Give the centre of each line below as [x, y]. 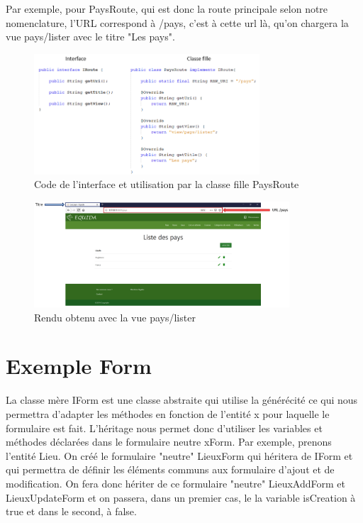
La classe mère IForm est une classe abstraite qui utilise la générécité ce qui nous [182, 400]
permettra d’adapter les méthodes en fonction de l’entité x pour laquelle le [168, 413]
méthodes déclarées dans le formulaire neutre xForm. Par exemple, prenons [169, 442]
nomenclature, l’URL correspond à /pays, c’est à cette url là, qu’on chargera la [177, 22]
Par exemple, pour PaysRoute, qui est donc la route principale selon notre [167, 9]
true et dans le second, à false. [71, 511]
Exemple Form [79, 366]
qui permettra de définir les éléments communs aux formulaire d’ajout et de [170, 469]
